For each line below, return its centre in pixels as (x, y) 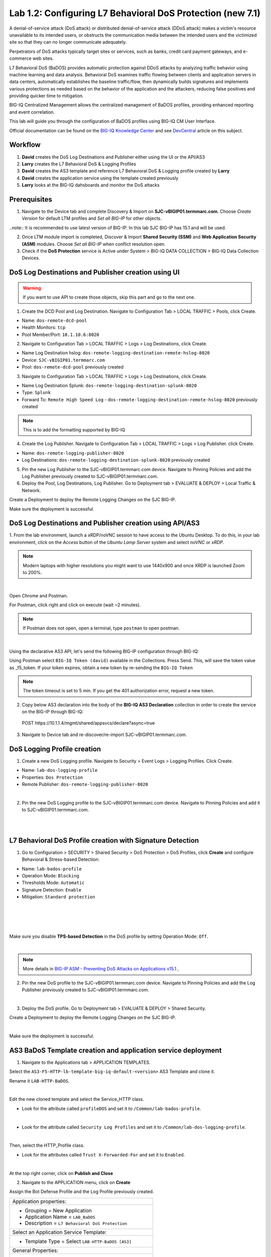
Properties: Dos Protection (52, 777)
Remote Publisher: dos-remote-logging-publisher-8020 (85, 784)
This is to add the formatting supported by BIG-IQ (74, 430)
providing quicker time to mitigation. (46, 96)
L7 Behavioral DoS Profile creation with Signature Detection (104, 840)
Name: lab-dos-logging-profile (60, 770)
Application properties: (39, 1201)
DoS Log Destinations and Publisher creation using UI (95, 272)
